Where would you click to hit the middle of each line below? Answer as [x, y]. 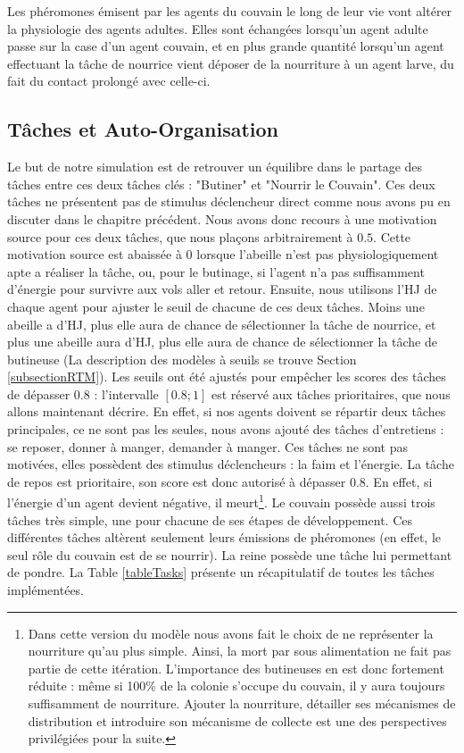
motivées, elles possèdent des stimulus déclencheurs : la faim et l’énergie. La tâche [231, 464]
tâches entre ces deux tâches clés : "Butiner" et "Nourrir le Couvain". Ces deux [221, 184]
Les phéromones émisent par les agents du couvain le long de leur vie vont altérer [230, 11]
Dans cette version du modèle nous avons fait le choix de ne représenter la [231, 633]
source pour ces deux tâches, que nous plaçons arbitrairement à [180, 236]
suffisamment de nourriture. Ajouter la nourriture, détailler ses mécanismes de [242, 703]
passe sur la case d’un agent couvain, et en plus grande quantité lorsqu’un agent [226, 46]
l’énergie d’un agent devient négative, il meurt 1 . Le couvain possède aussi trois [221, 501]
